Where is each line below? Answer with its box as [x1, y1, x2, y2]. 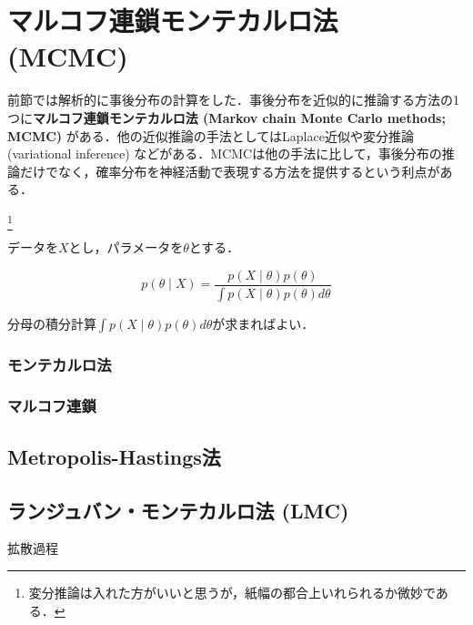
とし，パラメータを [68, 238, 184, 257]
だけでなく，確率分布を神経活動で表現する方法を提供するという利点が [19, 161, 440, 180]
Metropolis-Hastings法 [7, 442, 221, 470]
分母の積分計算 [7, 313, 96, 333]
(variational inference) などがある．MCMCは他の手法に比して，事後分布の [7, 144, 442, 163]
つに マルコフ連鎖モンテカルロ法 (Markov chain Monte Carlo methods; [7, 108, 446, 127]
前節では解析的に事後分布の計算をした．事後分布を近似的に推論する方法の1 [7, 90, 459, 109]
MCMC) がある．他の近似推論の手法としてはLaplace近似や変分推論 [7, 126, 414, 145]
